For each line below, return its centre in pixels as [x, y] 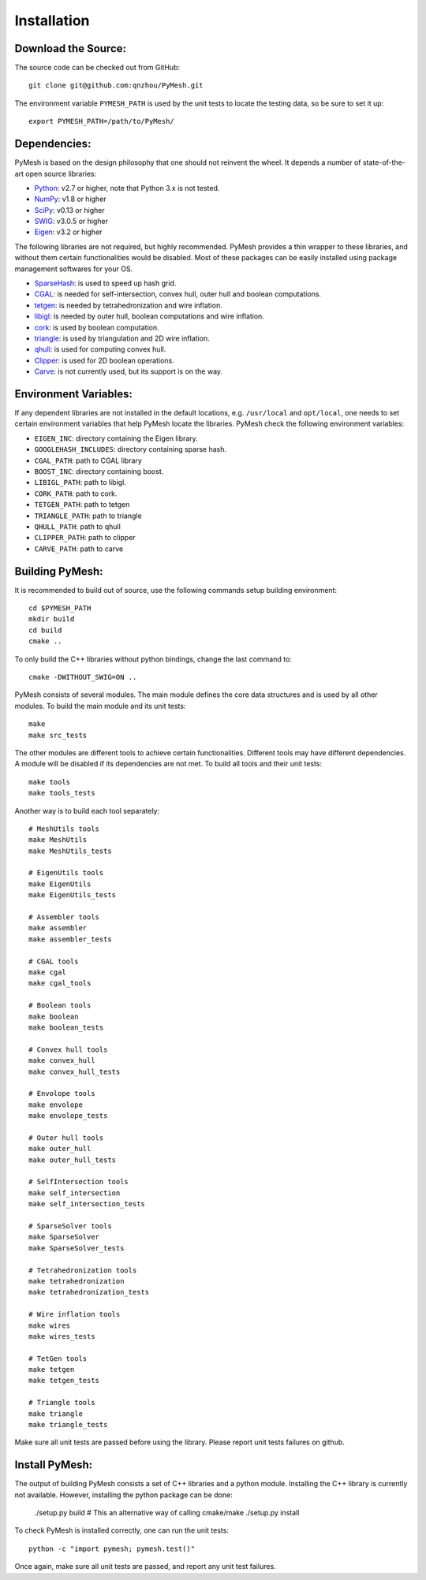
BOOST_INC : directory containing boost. [99, 471]
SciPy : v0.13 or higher [70, 210]
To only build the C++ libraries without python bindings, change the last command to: [153, 659]
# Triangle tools [62, 1403]
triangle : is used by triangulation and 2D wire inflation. [122, 338]
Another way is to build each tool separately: [87, 810]
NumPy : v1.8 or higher [70, 199]
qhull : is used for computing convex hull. [100, 349]
